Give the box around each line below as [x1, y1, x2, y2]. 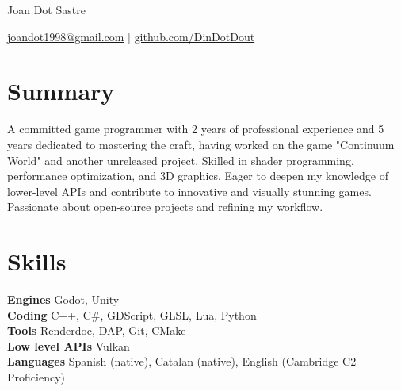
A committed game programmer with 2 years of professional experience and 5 [7, 121, 384, 137]
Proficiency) [7, 368, 65, 385]
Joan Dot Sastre [7, 2, 86, 17]
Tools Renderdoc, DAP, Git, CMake [7, 322, 186, 339]
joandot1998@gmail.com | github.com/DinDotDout [7, 28, 255, 44]
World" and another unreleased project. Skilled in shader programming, [7, 151, 354, 168]
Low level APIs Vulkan [7, 337, 130, 354]
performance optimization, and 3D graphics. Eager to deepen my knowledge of [7, 167, 388, 184]
